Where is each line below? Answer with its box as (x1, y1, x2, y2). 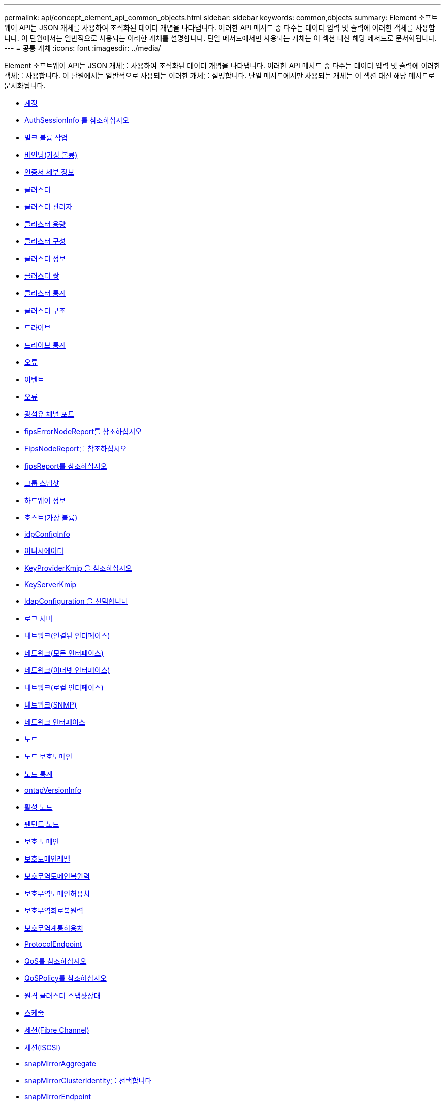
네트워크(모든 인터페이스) (24, 649, 104, 657)
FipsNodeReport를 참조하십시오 (24, 444, 127, 453)
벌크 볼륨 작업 (24, 133, 68, 142)
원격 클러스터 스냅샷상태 (24, 991, 101, 1000)
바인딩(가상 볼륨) (24, 150, 78, 159)
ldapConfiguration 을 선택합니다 (24, 597, 128, 605)
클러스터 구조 (24, 306, 66, 315)
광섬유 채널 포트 (24, 410, 75, 418)
